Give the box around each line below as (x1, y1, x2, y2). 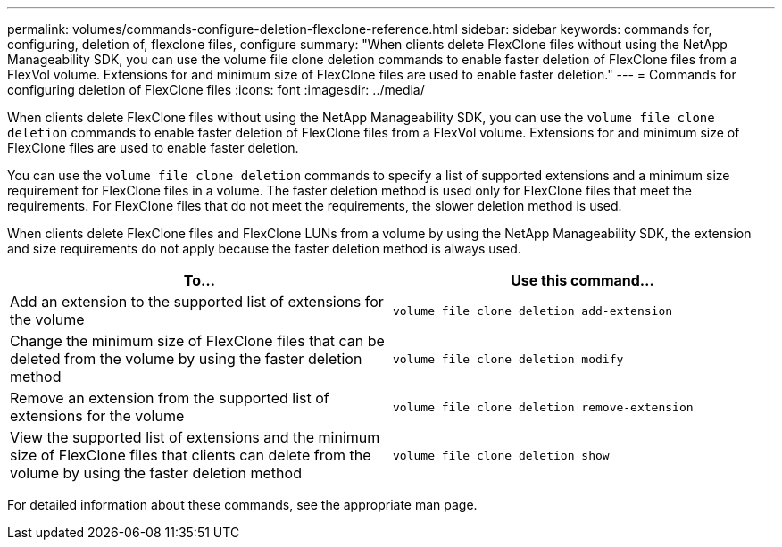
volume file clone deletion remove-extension (393, 400, 694, 414)
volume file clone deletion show (393, 448, 610, 462)
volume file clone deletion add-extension (393, 303, 673, 318)
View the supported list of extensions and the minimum (10, 428, 380, 446)
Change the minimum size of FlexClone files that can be (10, 332, 385, 350)
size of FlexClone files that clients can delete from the (10, 446, 371, 464)
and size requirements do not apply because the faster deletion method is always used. (7, 241, 521, 256)
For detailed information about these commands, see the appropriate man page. (7, 497, 478, 512)
